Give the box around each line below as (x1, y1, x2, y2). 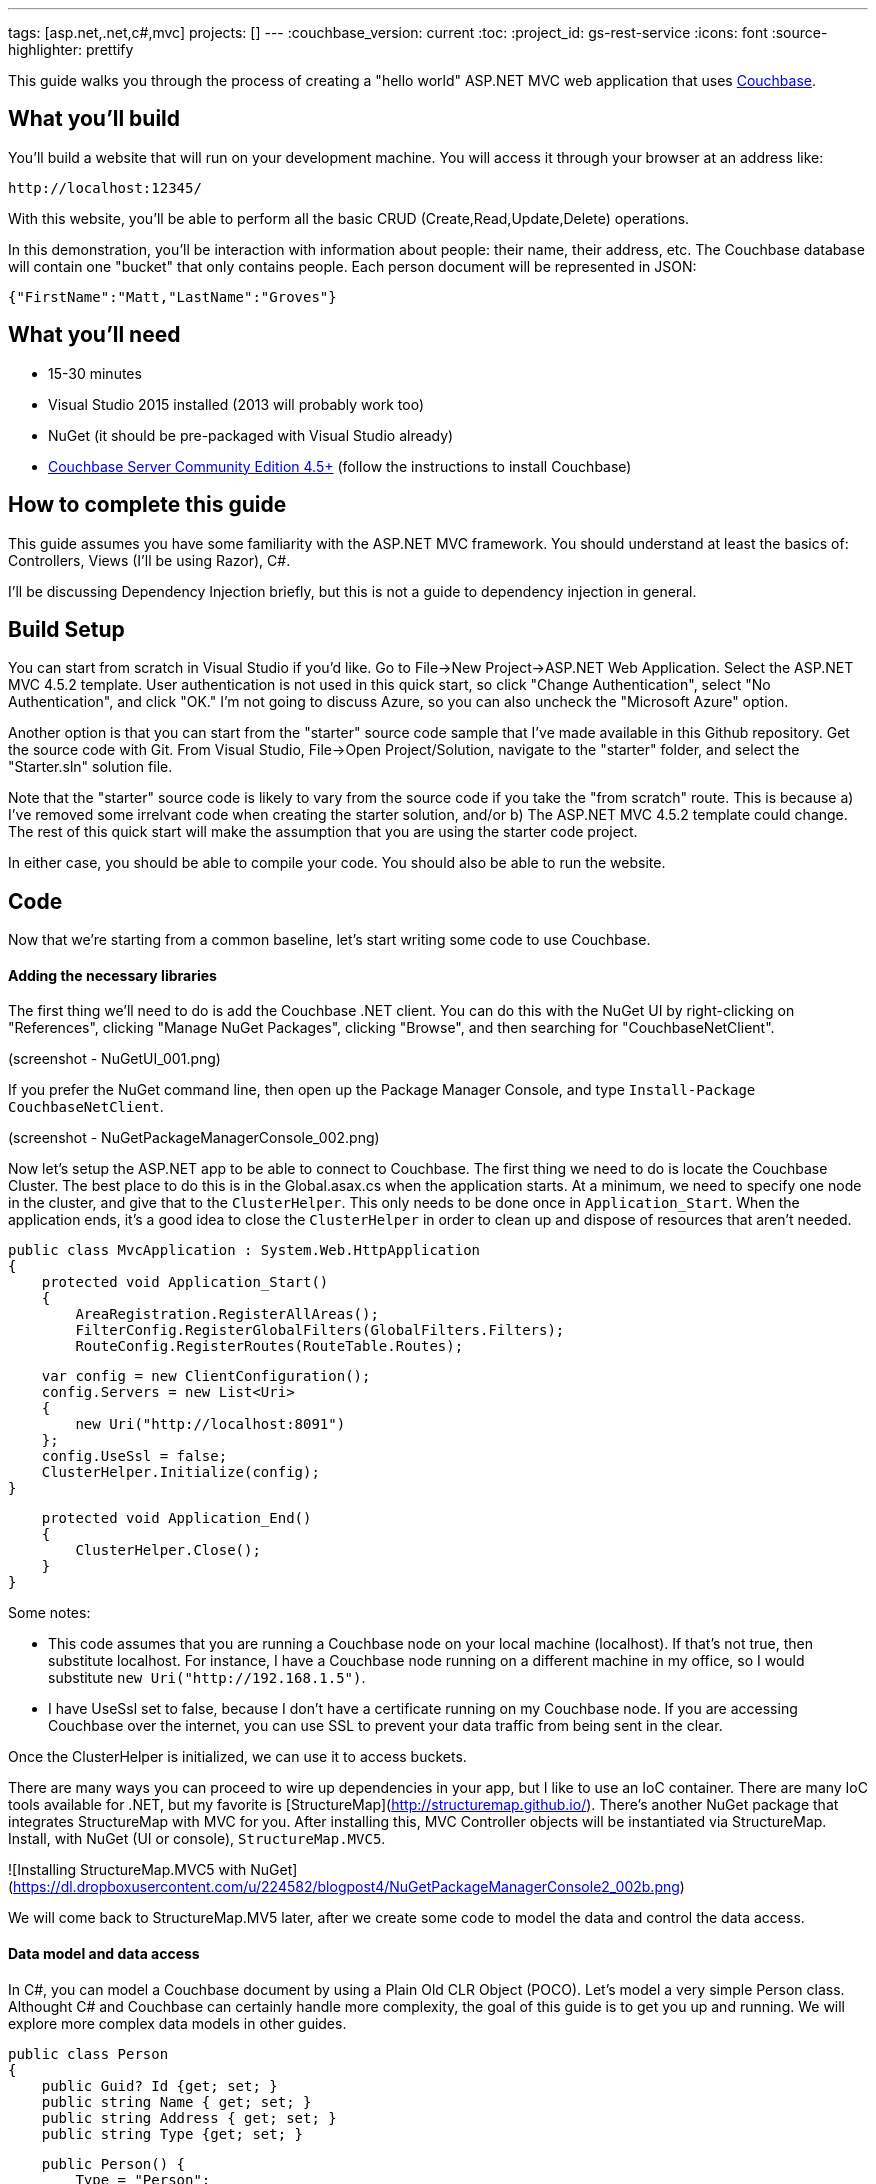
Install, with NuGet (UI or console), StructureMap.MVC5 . (8, 1830, 386, 1848)
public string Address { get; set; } (41, 2109, 337, 2126)
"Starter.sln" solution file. (8, 758, 173, 776)
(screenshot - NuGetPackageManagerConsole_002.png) (8, 1129, 380, 1147)
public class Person (8, 2045, 169, 2062)
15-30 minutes (48, 364, 142, 382)
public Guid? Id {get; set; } (41, 2077, 278, 2094)
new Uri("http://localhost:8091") (75, 1416, 346, 1433)
